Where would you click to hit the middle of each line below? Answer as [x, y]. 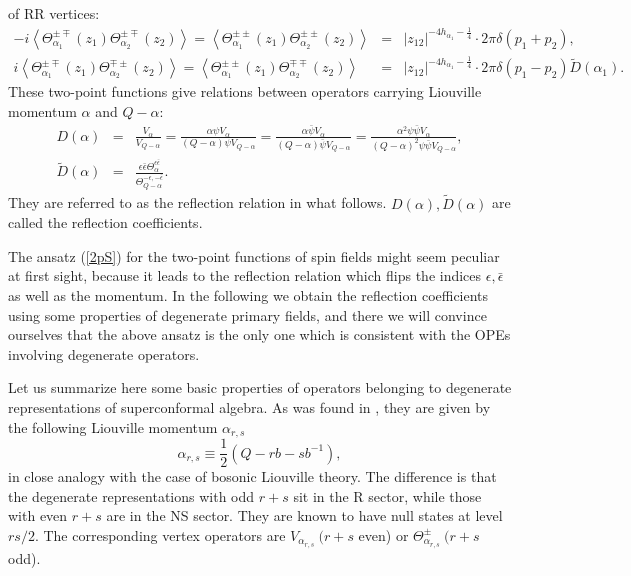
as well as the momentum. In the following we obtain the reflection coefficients [248, 295]
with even [38, 515]
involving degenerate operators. [104, 353]
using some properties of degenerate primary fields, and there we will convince [247, 314]
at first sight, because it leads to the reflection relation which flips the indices [245, 275]
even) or [383, 534]
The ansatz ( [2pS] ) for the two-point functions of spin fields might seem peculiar [254, 255]
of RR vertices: [54, 13]
